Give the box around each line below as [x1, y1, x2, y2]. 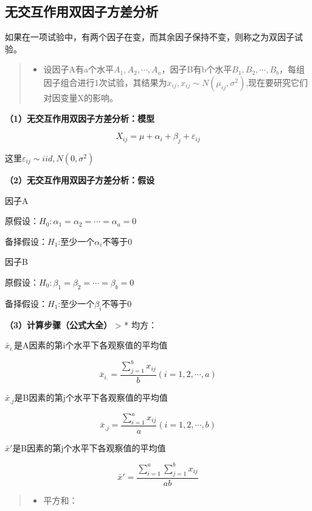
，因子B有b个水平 [161, 63, 232, 76]
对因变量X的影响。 [43, 91, 119, 104]
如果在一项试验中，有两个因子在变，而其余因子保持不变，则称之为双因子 [5, 30, 294, 43]
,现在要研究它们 [246, 76, 308, 88]
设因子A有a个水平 [43, 63, 114, 76]
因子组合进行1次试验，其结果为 [43, 76, 167, 88]
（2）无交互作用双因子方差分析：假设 [5, 173, 155, 186]
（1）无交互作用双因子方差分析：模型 [5, 111, 155, 124]
